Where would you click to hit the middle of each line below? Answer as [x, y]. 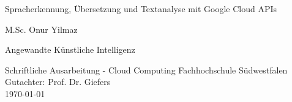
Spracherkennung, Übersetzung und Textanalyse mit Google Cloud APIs [141, 8]
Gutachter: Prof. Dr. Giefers [58, 82]
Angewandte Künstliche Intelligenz [70, 49]
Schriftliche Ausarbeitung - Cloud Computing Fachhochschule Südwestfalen [146, 70]
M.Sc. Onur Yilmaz [41, 29]
